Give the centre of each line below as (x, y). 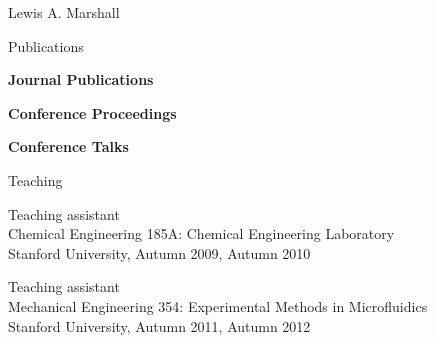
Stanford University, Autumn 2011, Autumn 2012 (159, 325)
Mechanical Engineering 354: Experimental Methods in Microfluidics (218, 305)
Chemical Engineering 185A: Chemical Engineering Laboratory (201, 233)
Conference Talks (68, 146)
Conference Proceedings (92, 112)
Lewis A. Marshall (64, 12)
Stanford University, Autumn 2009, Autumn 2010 (159, 252)
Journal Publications (81, 79)
